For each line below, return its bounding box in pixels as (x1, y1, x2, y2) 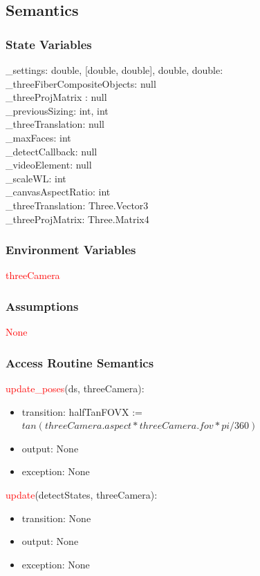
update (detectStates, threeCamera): (6, 487, 158, 501)
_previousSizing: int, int (6, 103, 109, 117)
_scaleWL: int (6, 171, 66, 185)
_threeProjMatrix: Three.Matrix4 (6, 211, 149, 226)
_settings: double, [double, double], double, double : (6, 63, 223, 77)
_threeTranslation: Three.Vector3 (6, 198, 149, 212)
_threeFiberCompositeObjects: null (6, 76, 156, 90)
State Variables (6, 35, 92, 52)
